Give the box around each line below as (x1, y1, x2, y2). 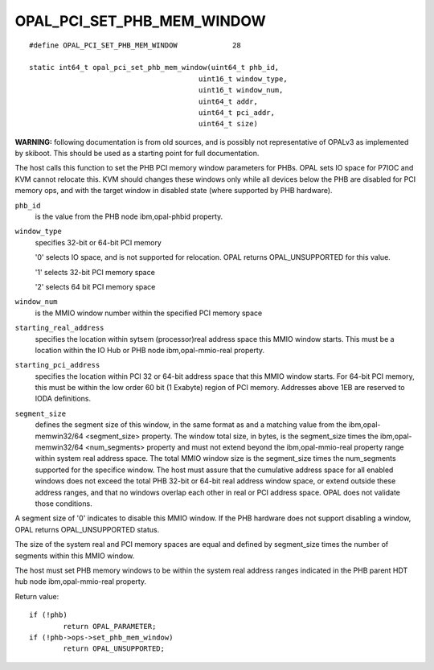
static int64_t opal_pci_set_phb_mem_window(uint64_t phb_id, (29, 63, 280, 72)
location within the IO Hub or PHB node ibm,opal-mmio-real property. (35, 345, 265, 355)
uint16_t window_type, (198, 74, 289, 84)
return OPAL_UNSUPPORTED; (63, 644, 165, 653)
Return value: (14, 591, 59, 601)
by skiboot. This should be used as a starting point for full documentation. (14, 149, 260, 158)
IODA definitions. (35, 394, 92, 404)
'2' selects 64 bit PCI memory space (35, 282, 156, 291)
